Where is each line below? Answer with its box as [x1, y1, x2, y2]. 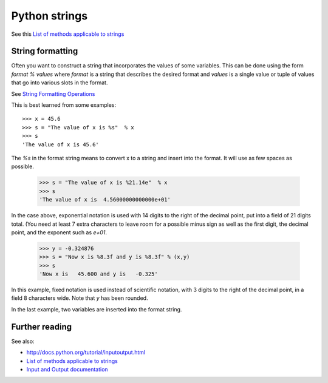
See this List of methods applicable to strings [11, 30, 125, 38]
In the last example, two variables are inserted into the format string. [11, 305, 182, 313]
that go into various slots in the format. [11, 79, 108, 86]
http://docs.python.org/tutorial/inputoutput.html [26, 349, 146, 356]
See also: [11, 337, 35, 345]
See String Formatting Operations [11, 90, 95, 97]
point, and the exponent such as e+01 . [11, 228, 108, 236]
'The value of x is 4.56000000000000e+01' [39, 196, 171, 203]
